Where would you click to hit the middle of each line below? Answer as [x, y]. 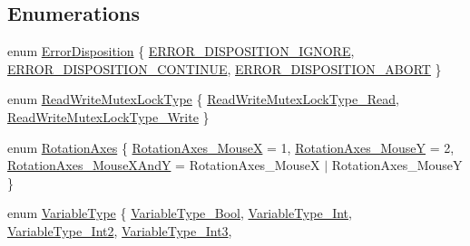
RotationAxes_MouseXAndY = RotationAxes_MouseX [164, 165]
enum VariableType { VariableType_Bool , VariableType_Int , [180, 213]
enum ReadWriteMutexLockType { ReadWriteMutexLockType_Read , [203, 99]
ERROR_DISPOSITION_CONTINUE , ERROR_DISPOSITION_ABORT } [225, 68]
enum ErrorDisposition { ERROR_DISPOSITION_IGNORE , [181, 51]
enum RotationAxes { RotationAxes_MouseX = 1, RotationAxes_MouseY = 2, [231, 147]
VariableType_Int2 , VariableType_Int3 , [120, 230]
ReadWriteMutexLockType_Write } [108, 116]
